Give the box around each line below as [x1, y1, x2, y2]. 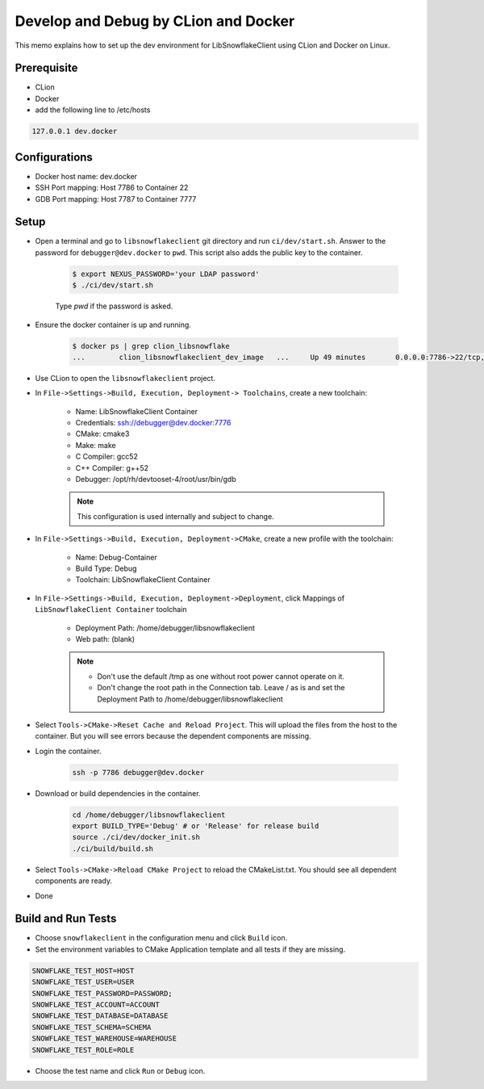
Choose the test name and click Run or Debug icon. [35, 1066, 206, 1075]
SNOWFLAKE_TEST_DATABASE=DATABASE [31, 1012, 169, 1020]
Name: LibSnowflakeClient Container [75, 406, 198, 416]
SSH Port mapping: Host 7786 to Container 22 [35, 182, 189, 193]
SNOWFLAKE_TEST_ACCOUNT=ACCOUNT [31, 1000, 161, 1009]
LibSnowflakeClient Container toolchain [35, 605, 187, 614]
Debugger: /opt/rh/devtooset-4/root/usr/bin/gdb [75, 475, 237, 484]
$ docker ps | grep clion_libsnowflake [72, 341, 230, 350]
